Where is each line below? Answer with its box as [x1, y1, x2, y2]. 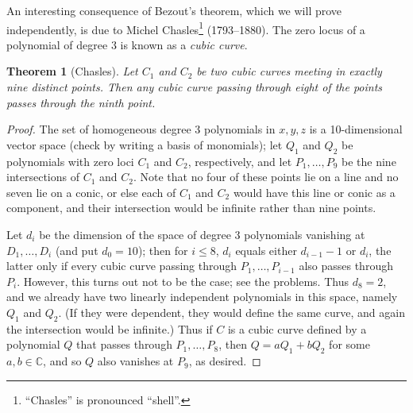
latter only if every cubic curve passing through [6, 257, 237, 274]
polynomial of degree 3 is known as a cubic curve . [6, 36, 248, 52]
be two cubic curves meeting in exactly [196, 63, 382, 79]
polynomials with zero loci [6, 152, 134, 169]
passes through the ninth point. [6, 94, 156, 110]
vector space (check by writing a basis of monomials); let [6, 136, 283, 152]
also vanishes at [97, 353, 174, 369]
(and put [55, 241, 98, 258]
